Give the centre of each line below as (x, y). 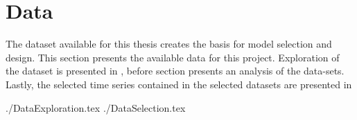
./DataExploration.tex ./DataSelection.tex (96, 107)
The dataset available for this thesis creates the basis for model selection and (169, 44)
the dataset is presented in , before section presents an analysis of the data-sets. (175, 71)
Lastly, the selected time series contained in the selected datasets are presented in (179, 84)
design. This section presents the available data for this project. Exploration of (173, 57)
